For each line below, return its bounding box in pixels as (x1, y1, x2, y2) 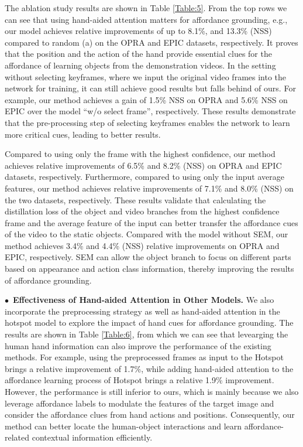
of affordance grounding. (5, 274, 92, 286)
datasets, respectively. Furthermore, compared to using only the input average (5, 170, 284, 183)
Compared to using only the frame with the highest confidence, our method (5, 148, 276, 160)
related (5, 431, 30, 443)
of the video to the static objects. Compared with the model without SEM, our (5, 228, 288, 240)
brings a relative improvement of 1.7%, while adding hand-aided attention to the (5, 362, 294, 374)
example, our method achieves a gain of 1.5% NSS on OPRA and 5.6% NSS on (5, 93, 288, 105)
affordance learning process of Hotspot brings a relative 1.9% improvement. (5, 374, 274, 386)
